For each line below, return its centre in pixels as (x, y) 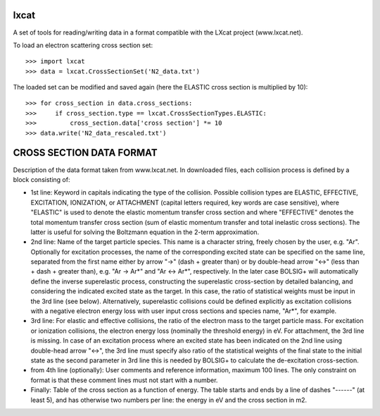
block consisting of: (42, 179)
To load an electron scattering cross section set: (83, 45)
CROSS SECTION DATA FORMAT (85, 153)
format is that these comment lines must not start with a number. (124, 380)
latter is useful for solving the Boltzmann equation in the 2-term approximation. (145, 232)
